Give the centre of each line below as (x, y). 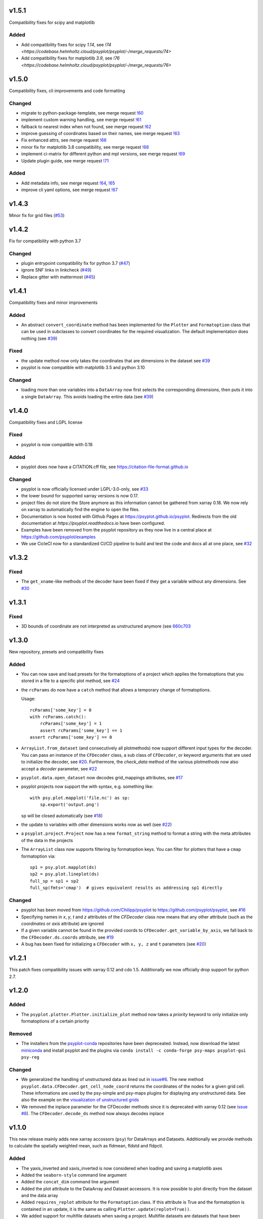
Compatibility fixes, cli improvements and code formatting (67, 91)
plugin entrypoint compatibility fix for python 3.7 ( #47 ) (75, 263)
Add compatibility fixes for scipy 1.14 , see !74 (66, 44)
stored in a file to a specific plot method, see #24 (70, 681)
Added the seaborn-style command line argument (74, 1175)
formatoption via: (38, 856)
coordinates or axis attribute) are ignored (63, 924)
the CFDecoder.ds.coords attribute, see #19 (67, 937)
